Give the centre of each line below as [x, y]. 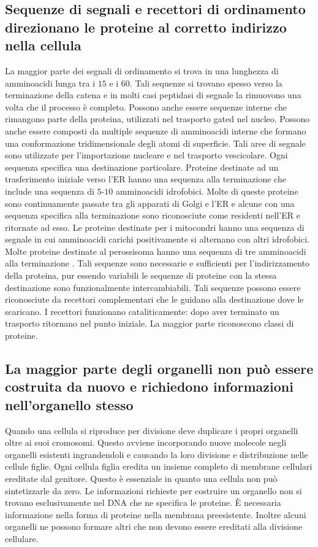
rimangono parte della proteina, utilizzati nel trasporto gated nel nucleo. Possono [157, 119]
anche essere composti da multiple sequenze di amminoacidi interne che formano [156, 130]
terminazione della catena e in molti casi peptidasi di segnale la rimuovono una [153, 95]
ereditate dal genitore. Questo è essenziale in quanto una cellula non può [141, 478]
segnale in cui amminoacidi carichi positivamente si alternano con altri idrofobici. [157, 239]
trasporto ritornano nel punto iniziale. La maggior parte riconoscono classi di [150, 323]
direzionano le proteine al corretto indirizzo [146, 27]
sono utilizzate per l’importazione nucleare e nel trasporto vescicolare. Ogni [146, 155]
